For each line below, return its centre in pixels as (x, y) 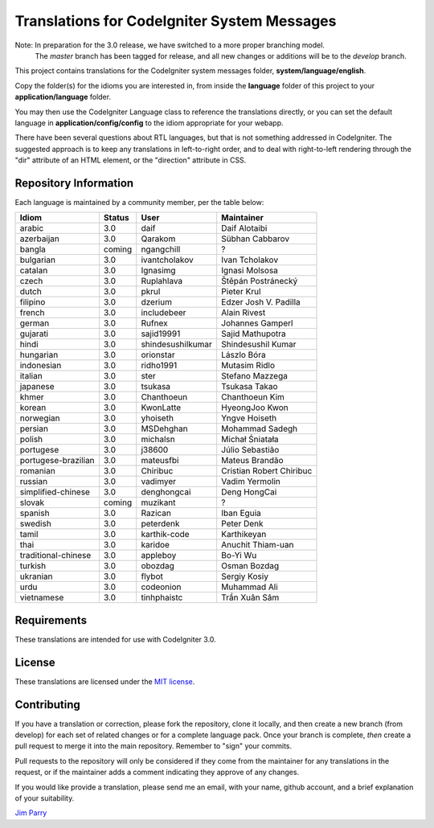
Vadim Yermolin (251, 482)
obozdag (158, 566)
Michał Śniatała (250, 440)
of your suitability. (45, 798)
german (35, 323)
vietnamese (42, 597)
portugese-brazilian (57, 461)
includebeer (164, 313)
